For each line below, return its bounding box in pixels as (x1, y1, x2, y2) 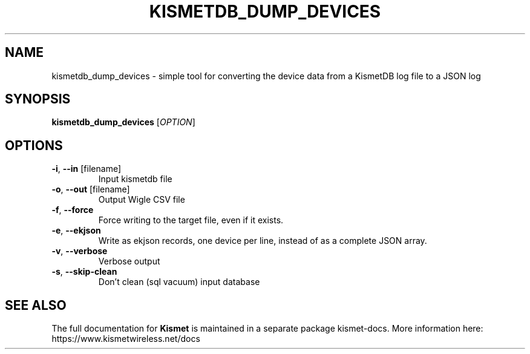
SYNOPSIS (5, 91, 71, 107)
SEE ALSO (5, 297, 67, 313)
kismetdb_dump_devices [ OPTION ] (51, 117, 195, 128)
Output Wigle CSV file (98, 194, 185, 205)
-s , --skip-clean (51, 266, 117, 277)
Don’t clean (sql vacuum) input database (98, 277, 260, 287)
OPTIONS (5, 137, 63, 153)
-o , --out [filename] (51, 184, 130, 195)
